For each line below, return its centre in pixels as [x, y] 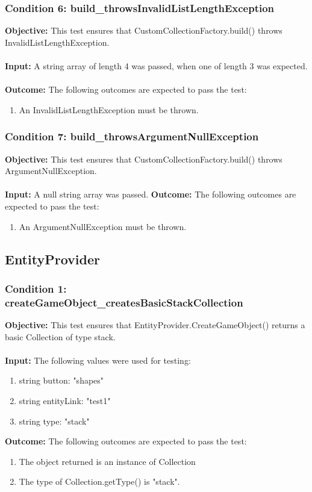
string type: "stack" [54, 421]
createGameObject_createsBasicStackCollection [124, 302]
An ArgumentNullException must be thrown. [103, 226]
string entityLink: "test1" [65, 401]
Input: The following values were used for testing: [98, 360]
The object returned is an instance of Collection [107, 461]
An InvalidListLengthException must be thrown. [109, 109]
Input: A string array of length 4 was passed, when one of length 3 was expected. [156, 66]
